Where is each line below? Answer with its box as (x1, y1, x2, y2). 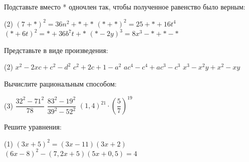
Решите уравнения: (4, 121, 62, 132)
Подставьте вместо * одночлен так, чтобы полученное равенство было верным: (4, 1, 245, 11)
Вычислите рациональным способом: (4, 78, 117, 88)
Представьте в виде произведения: (4, 44, 108, 55)
